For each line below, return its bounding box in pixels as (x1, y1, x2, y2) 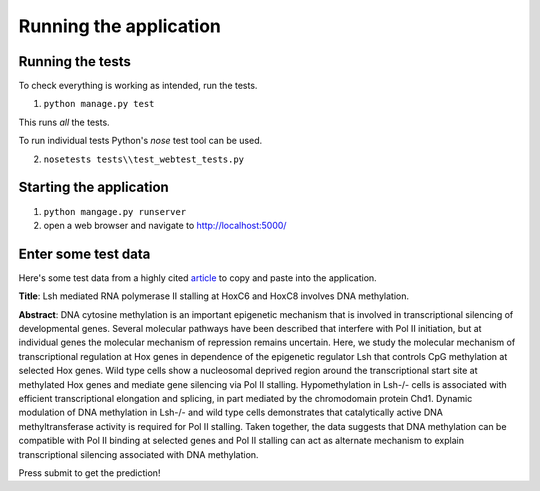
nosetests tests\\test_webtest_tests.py (43, 153, 245, 165)
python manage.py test (43, 98, 155, 110)
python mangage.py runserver (43, 206, 187, 217)
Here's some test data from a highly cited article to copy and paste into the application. (18, 271, 377, 284)
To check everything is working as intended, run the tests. (18, 80, 258, 92)
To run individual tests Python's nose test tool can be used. (18, 135, 263, 147)
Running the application (18, 15, 222, 37)
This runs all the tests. (18, 116, 110, 128)
